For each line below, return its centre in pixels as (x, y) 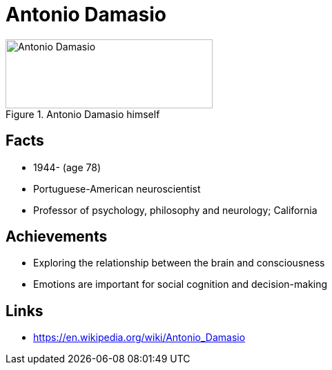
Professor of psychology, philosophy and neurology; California (175, 210)
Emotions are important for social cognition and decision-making (180, 284)
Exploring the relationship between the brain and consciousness (179, 263)
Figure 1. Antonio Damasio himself (83, 114)
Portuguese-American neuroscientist (117, 188)
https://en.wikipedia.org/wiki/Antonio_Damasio (139, 338)
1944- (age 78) (67, 167)
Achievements (57, 237)
